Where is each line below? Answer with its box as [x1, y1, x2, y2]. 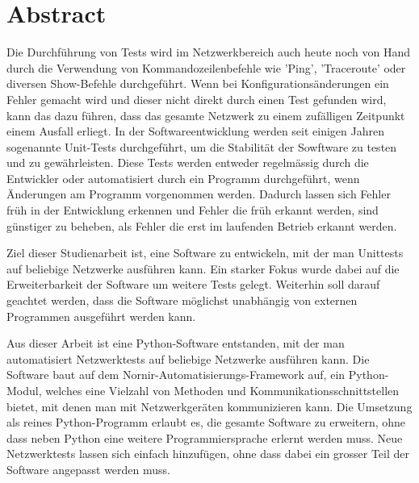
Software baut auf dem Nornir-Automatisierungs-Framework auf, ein [6, 366, 346, 383]
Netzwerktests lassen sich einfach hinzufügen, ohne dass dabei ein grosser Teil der [6, 445, 409, 462]
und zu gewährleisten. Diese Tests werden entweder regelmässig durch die [6, 154, 369, 171]
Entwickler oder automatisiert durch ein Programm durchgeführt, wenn [6, 169, 360, 186]
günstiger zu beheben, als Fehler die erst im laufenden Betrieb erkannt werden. [6, 217, 397, 234]
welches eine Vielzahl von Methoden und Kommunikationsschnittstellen [45, 382, 400, 398]
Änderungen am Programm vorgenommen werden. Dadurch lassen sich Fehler [6, 185, 391, 202]
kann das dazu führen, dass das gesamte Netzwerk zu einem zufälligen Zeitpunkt [6, 106, 405, 123]
